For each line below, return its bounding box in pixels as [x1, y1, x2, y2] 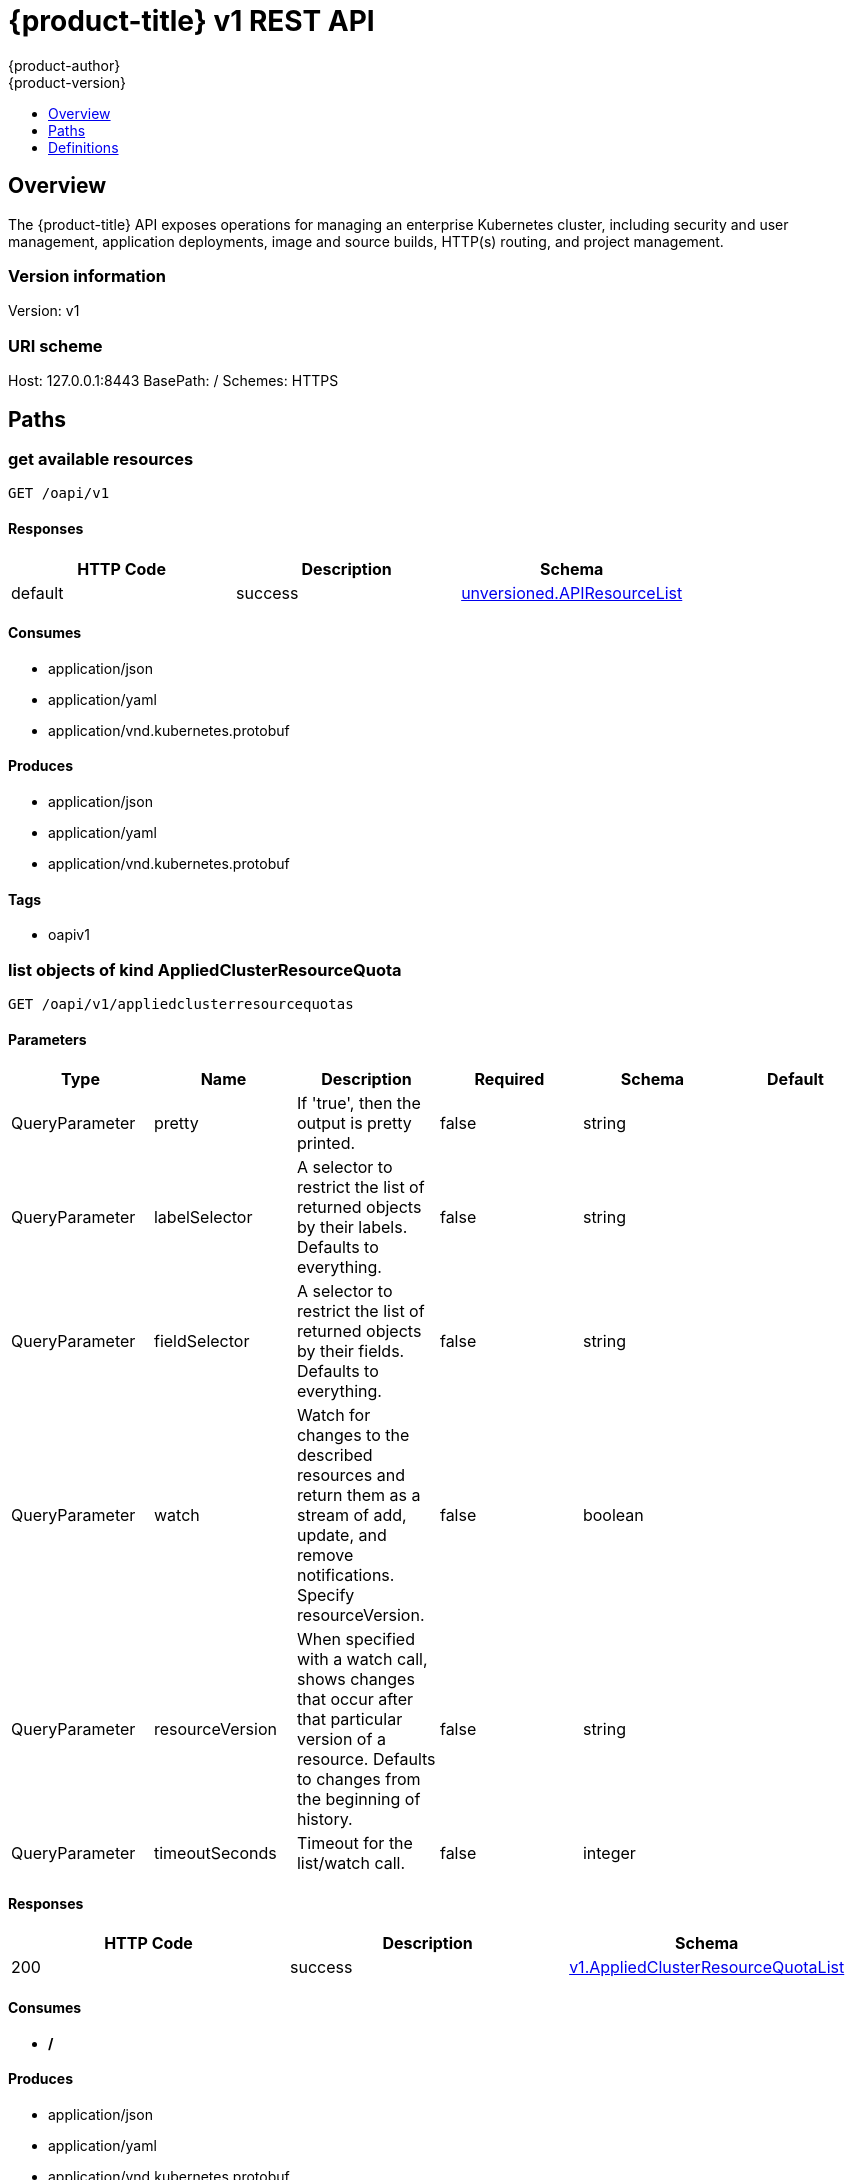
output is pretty [296, 1113, 412, 1134]
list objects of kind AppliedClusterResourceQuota [8, 959, 402, 980]
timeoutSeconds [153, 1843, 277, 1864]
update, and [296, 1525, 387, 1546]
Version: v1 [8, 302, 80, 320]
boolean [582, 1505, 644, 1526]
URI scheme [8, 335, 103, 356]
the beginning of [296, 1789, 421, 1810]
